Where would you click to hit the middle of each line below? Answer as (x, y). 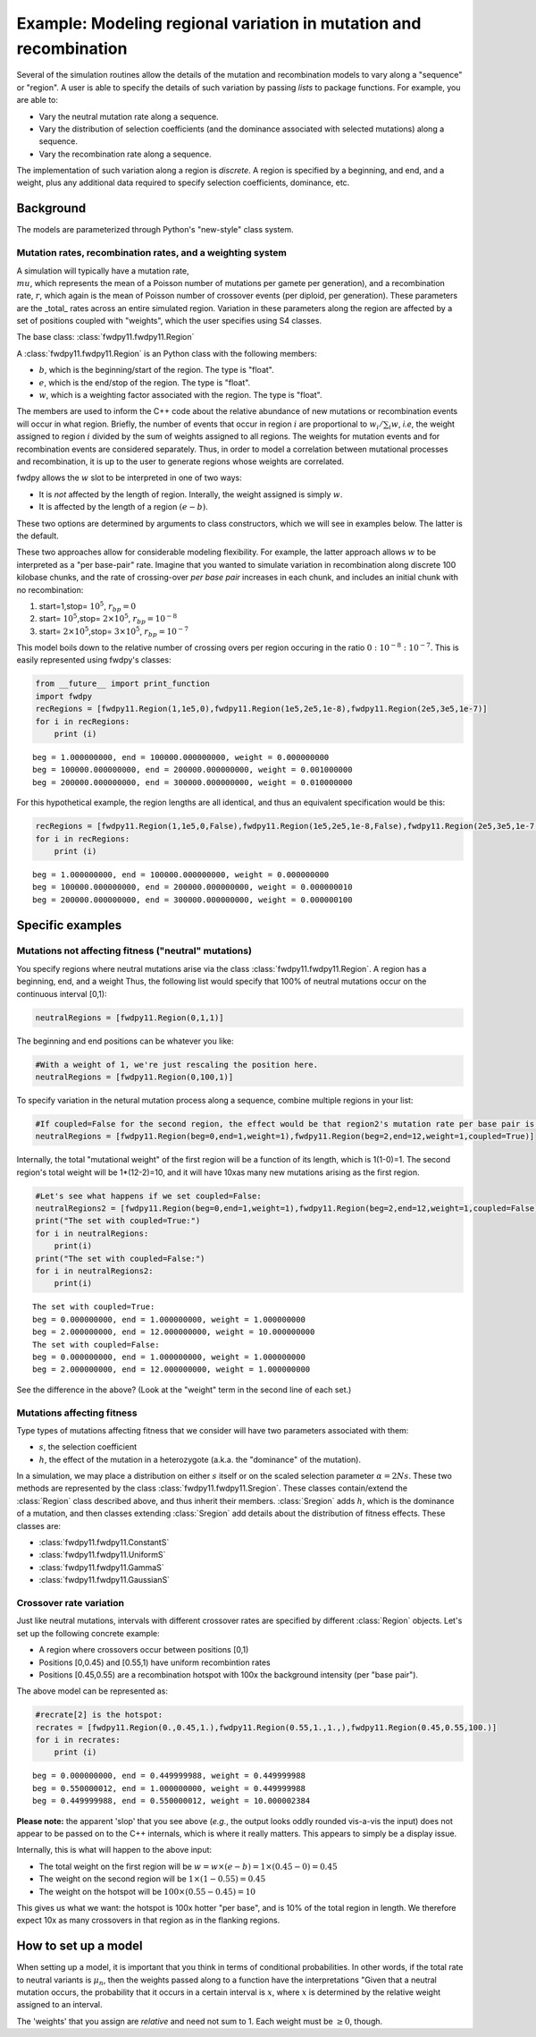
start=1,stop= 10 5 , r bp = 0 (88, 607)
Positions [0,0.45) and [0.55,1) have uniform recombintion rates (155, 1662)
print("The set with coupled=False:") (120, 1258)
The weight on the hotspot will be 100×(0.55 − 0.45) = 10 (147, 1891)
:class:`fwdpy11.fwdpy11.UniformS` (102, 1555)
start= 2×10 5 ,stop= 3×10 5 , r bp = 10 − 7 (114, 632)
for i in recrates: (78, 1740)
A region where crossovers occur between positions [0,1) (144, 1650)
